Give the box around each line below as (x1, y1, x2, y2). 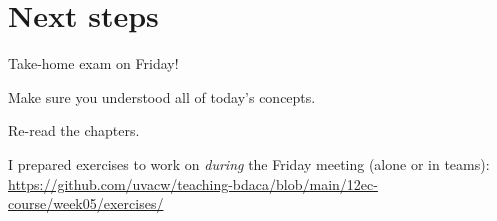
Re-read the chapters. (8, 120, 140, 141)
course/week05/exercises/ (8, 193, 164, 214)
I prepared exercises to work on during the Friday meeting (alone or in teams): (8, 153, 490, 174)
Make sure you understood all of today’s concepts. (8, 86, 316, 107)
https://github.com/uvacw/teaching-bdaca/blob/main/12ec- (8, 173, 378, 194)
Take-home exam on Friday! (8, 53, 179, 74)
